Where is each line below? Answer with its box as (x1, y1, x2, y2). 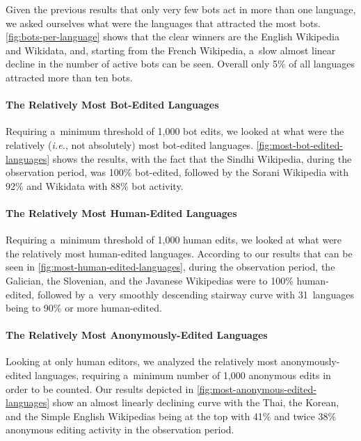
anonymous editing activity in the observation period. (6, 422, 234, 437)
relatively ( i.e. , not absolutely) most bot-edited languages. (6, 137, 254, 152)
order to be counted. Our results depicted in (6, 381, 194, 396)
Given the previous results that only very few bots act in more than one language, (6, 2, 356, 16)
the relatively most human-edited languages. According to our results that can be (6, 246, 353, 260)
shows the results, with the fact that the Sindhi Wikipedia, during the (52, 151, 352, 166)
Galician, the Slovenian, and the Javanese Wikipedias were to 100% (6, 273, 294, 287)
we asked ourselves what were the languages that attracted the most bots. (6, 15, 321, 30)
